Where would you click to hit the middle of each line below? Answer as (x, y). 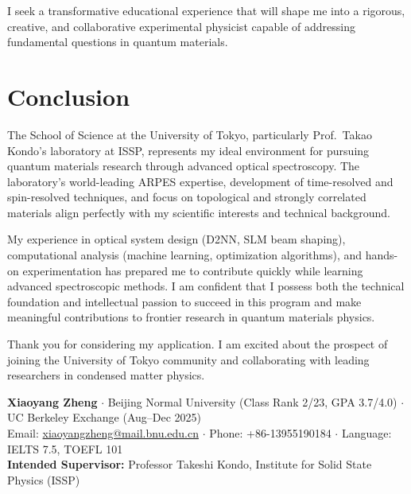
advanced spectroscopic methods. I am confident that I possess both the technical (206, 286)
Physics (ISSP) (44, 479)
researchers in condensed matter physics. (106, 375)
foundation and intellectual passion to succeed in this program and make (184, 301)
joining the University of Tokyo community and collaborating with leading (188, 359)
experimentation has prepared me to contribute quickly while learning (193, 270)
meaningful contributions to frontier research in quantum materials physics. (191, 317)
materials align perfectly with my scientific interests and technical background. (199, 212)
